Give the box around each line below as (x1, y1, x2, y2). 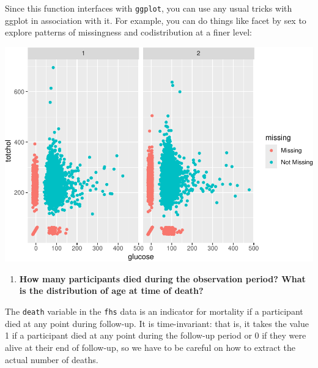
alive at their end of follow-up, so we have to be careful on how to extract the (5, 340, 295, 353)
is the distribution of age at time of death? (19, 284, 204, 297)
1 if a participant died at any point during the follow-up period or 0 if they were (5, 329, 306, 342)
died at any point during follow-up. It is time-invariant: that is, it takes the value (5, 317, 309, 329)
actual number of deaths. (5, 353, 98, 366)
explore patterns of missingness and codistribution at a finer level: (5, 26, 252, 39)
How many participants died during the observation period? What (19, 272, 306, 285)
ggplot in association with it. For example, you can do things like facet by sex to (5, 13, 306, 26)
